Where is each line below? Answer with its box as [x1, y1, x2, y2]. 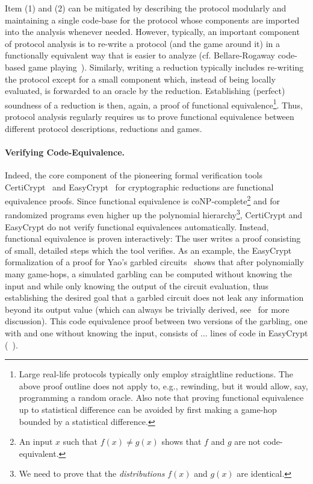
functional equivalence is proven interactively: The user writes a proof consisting [5, 232, 301, 245]
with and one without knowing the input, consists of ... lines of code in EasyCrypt [5, 327, 308, 339]
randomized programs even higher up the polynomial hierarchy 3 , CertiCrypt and [5, 207, 302, 221]
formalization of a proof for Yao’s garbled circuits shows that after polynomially [5, 256, 304, 268]
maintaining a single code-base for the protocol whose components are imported [5, 13, 300, 26]
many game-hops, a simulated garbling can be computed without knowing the [5, 268, 292, 280]
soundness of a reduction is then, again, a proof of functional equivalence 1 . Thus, [5, 96, 303, 111]
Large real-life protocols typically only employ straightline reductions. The [19, 368, 294, 380]
